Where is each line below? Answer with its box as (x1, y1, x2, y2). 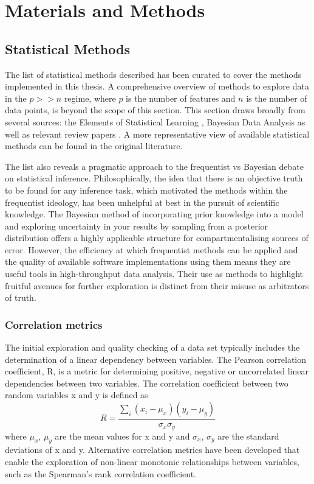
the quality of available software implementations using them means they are (5, 255, 291, 268)
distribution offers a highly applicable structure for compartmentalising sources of (5, 231, 309, 244)
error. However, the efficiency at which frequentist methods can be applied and (5, 243, 298, 256)
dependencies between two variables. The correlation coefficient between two (5, 376, 288, 389)
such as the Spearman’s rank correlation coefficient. (5, 467, 196, 480)
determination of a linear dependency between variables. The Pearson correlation (5, 352, 307, 365)
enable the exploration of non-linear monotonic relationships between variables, (5, 455, 299, 468)
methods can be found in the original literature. (5, 139, 183, 152)
